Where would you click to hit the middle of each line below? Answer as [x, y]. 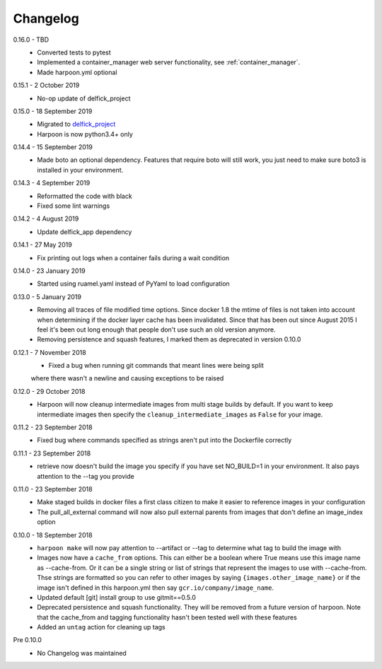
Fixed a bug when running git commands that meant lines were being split [156, 366]
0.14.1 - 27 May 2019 [42, 245]
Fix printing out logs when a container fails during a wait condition [133, 257]
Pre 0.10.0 [28, 640]
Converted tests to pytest [74, 52]
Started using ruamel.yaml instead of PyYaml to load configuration [133, 284]
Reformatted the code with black [85, 196]
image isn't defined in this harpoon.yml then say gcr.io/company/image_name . [155, 588]
